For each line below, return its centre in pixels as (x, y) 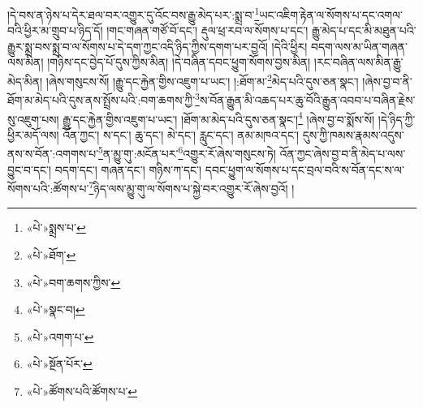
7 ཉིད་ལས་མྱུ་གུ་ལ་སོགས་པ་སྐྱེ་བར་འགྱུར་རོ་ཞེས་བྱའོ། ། (192, 187)
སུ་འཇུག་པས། (33, 119)
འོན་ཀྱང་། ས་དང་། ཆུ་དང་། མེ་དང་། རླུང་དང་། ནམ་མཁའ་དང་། (181, 134)
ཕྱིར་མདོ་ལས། (33, 134)
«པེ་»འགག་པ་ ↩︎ (60, 336)
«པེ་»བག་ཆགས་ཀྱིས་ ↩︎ (73, 282)
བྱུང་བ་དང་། (30, 169)
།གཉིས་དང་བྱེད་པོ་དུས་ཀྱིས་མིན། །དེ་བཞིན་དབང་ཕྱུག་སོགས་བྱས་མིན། (179, 62)
